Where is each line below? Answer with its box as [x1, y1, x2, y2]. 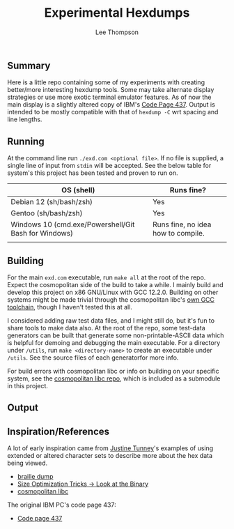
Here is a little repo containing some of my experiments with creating [7, 78, 205, 86]
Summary [7, 59, 51, 71]
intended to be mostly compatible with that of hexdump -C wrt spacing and [7, 108, 219, 116]
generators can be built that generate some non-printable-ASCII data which [7, 331, 224, 339]
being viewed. [7, 459, 48, 468]
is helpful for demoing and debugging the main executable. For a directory [7, 338, 221, 346]
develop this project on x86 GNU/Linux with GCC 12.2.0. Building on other [7, 288, 219, 296]
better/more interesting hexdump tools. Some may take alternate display [7, 86, 214, 94]
